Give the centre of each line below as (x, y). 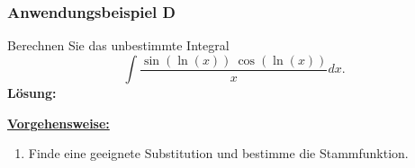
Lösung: (32, 93)
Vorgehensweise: (59, 123)
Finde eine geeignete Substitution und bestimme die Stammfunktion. (218, 153)
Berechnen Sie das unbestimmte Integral (118, 45)
